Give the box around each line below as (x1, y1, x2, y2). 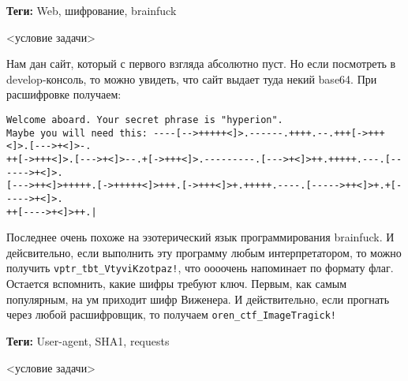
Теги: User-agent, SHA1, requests (6, 332, 170, 349)
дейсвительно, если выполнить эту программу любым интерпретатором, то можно (6, 244, 402, 260)
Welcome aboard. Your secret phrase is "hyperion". (6, 114, 283, 125)
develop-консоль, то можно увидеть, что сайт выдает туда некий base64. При (6, 70, 377, 87)
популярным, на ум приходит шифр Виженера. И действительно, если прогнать (6, 290, 390, 307)
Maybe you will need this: (6, 127, 148, 139)
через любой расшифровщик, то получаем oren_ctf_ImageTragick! (6, 306, 336, 323)
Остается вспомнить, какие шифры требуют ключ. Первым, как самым (6, 275, 347, 292)
